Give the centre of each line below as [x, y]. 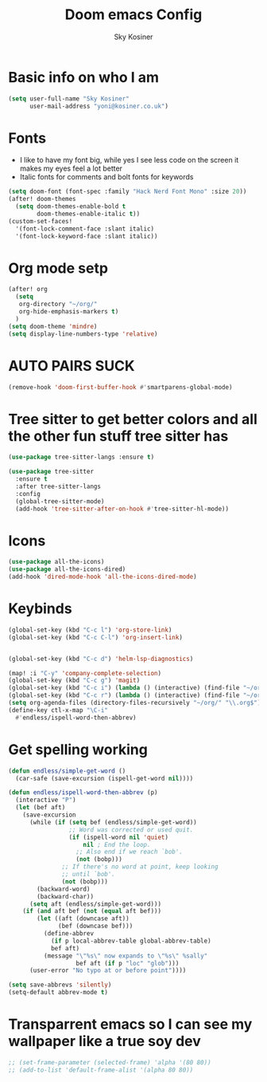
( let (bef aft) [41, 808]
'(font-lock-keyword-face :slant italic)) [87, 236]
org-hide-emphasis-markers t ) [69, 312]
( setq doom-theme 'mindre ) [53, 326]
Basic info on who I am [84, 77]
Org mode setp [58, 268]
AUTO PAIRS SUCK [72, 366]
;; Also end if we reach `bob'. [129, 852]
